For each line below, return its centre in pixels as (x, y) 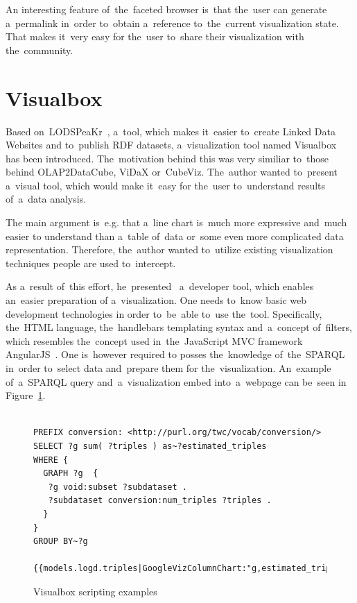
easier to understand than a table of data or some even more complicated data (175, 236)
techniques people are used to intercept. (91, 263)
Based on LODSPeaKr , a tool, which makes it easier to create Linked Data (171, 131)
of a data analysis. (46, 199)
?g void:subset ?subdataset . (117, 487)
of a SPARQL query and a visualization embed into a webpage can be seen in (176, 381)
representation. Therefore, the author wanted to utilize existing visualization (169, 249)
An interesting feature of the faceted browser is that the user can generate (166, 9)
